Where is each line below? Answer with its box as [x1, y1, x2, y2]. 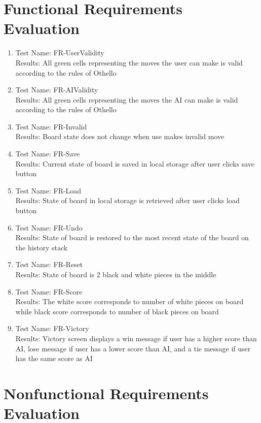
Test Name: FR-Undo [15, 222, 83, 233]
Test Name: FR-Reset [15, 259, 83, 270]
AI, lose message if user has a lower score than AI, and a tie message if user [15, 343, 251, 353]
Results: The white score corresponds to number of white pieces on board [15, 296, 244, 307]
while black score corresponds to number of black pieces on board [15, 306, 219, 316]
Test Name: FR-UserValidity [15, 47, 104, 58]
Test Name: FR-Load [15, 185, 82, 196]
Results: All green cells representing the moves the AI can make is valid [15, 94, 238, 105]
